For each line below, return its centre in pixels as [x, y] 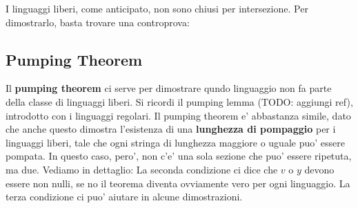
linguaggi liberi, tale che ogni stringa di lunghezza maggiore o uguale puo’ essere [175, 142]
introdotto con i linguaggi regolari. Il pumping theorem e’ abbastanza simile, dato [178, 115]
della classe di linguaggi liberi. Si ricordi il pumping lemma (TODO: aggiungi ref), [179, 101]
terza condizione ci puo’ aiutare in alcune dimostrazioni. [124, 197]
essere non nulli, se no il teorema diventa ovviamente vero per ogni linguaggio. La [178, 183]
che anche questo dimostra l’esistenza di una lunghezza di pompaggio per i [171, 129]
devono [319, 169]
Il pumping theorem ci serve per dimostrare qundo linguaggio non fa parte [169, 88]
